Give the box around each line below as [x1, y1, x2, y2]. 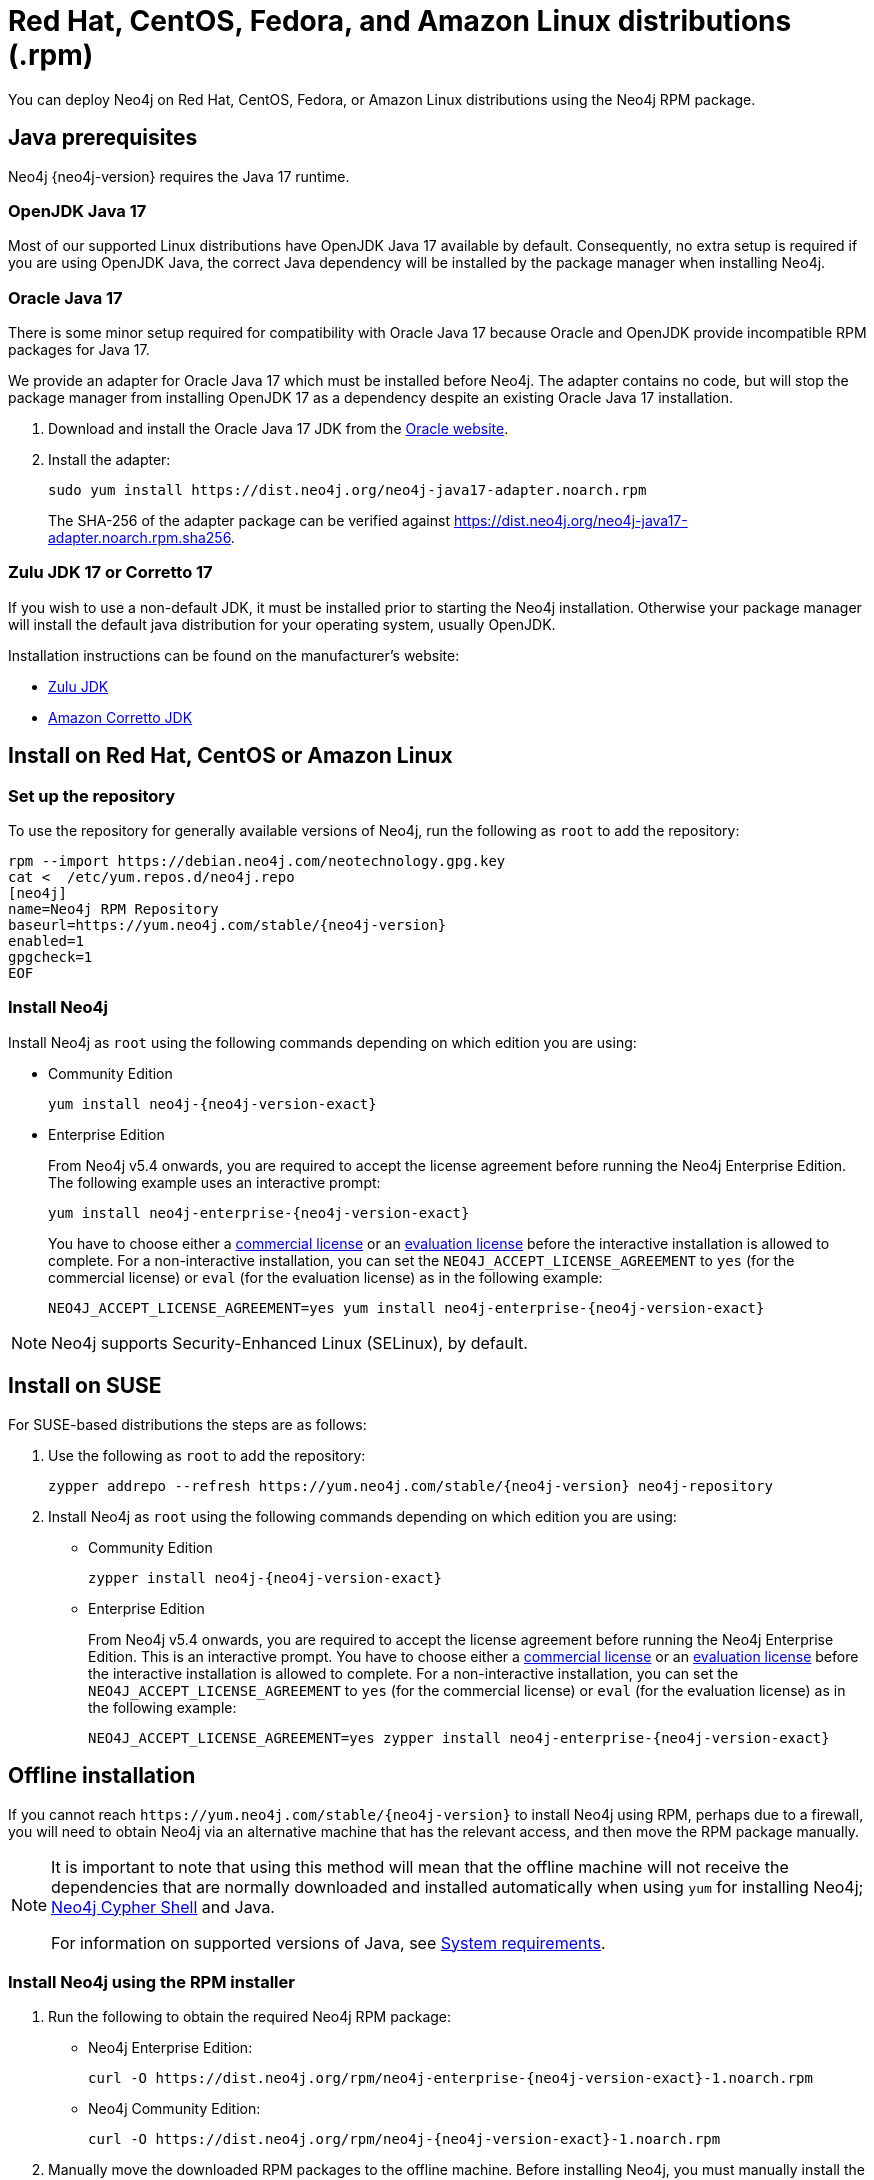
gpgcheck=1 [8, 949, 93, 966]
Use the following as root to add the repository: [48, 1446, 366, 1464]
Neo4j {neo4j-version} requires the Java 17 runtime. [8, 167, 350, 185]
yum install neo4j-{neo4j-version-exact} [48, 1095, 377, 1112]
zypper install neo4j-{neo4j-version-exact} [88, 1569, 443, 1586]
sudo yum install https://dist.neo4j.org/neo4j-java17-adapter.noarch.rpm [48, 482, 647, 499]
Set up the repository [8, 785, 176, 806]
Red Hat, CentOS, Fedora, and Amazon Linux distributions [8, 4, 792, 38]
